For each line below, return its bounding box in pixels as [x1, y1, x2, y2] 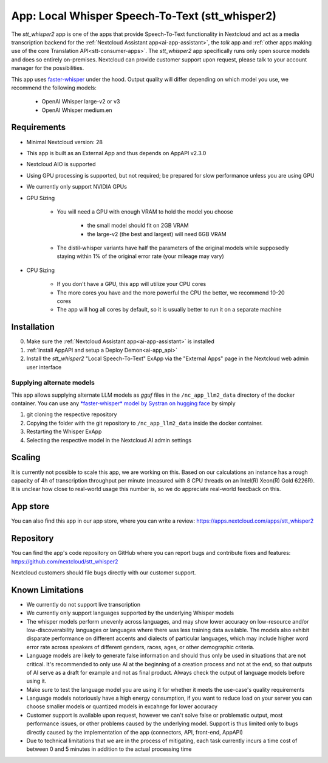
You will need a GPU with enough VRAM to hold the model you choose [56, 207, 233, 215]
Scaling [11, 452, 41, 462]
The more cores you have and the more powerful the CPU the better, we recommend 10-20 [56, 289, 285, 296]
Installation [11, 322, 55, 332]
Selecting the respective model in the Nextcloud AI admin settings [26, 436, 192, 444]
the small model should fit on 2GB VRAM [87, 222, 189, 229]
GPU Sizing [26, 194, 55, 201]
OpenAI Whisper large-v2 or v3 [41, 98, 120, 105]
